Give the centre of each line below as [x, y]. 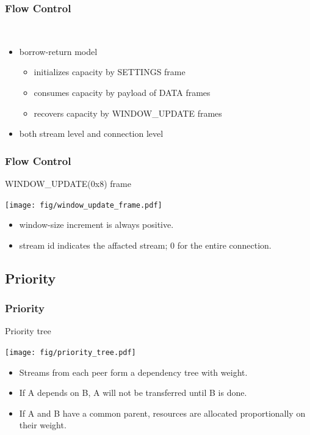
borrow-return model [58, 51]
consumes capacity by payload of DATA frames [122, 92]
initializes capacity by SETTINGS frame [110, 72]
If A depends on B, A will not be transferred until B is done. [133, 393]
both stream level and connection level [91, 133]
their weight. [43, 425]
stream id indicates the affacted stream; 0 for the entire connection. [145, 245]
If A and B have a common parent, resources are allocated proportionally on [162, 413]
